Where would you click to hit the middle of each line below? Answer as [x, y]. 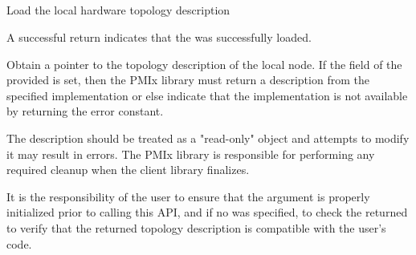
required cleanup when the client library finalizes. [128, 170]
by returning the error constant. [85, 111]
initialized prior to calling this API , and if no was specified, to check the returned [207, 212]
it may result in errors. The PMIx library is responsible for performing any [191, 154]
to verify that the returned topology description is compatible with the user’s [196, 227]
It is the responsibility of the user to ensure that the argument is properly [188, 196]
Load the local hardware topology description [118, 10]
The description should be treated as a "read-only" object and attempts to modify [208, 138]
